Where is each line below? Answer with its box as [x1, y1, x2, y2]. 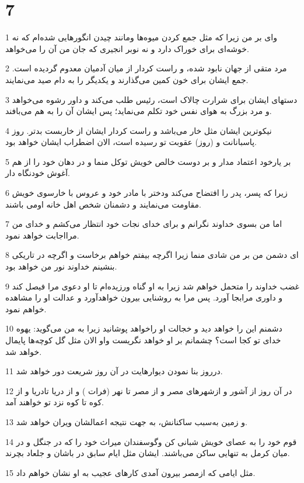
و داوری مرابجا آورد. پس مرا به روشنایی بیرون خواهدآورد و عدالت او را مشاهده [5, 291, 283, 303]
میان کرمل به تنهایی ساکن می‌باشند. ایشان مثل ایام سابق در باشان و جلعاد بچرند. [5, 447, 290, 459]
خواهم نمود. [5, 302, 47, 315]
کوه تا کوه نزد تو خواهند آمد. [5, 396, 104, 408]
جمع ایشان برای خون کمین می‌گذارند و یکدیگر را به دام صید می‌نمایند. [5, 73, 249, 85]
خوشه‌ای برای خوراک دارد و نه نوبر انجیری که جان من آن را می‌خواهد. [5, 42, 249, 54]
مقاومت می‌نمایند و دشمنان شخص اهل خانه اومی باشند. [5, 198, 201, 210]
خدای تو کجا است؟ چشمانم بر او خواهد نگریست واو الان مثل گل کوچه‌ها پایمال [5, 334, 281, 346]
